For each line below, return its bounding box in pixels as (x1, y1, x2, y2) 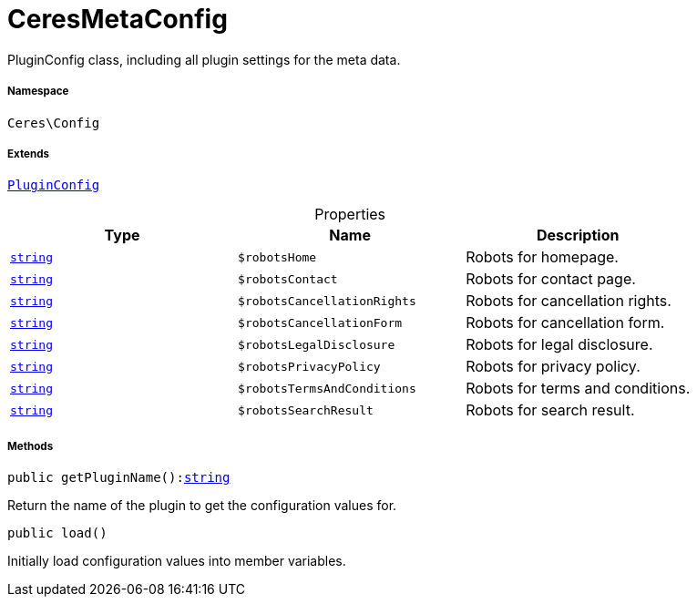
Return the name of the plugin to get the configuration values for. (7, 497, 397, 514)
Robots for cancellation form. (466, 313, 665, 333)
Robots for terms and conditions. (466, 379, 691, 398)
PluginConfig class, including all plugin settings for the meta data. (7, 51, 401, 67)
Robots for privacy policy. (466, 357, 641, 376)
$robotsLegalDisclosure (238, 337, 395, 352)
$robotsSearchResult (238, 403, 374, 417)
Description (536, 226, 620, 245)
